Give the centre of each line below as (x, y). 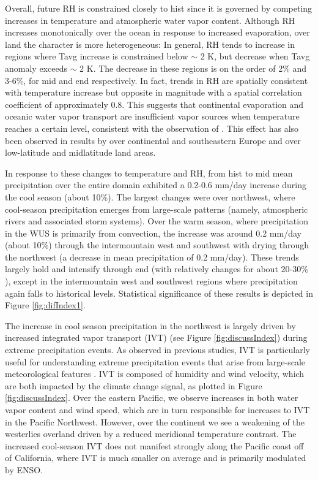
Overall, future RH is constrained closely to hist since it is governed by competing (159, 8)
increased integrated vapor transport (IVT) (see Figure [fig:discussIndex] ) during (156, 337)
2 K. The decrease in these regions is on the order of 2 (181, 68)
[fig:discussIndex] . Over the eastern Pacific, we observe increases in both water (152, 398)
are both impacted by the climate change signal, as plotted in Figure (134, 385)
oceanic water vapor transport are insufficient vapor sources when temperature (152, 116)
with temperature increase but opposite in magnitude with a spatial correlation (153, 92)
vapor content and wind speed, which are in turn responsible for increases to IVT (157, 410)
